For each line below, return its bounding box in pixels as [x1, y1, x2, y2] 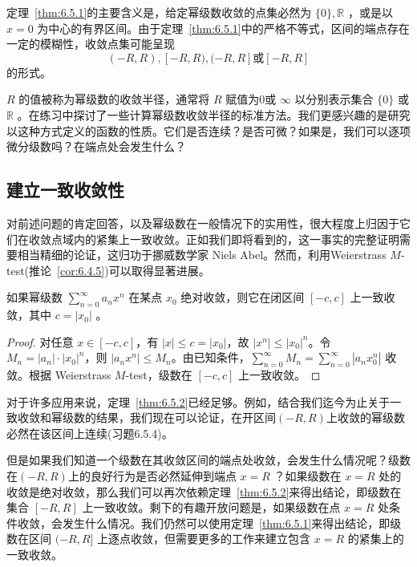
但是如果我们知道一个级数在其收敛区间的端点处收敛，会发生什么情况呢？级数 [6, 452, 411, 468]
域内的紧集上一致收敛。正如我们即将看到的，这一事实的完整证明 [62, 230, 399, 247]
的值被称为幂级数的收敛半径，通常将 [18, 91, 210, 107]
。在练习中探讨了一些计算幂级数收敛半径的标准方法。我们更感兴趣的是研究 [17, 106, 411, 123]
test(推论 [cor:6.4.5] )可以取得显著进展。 [6, 261, 210, 278]
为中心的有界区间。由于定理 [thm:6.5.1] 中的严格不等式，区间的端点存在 [37, 19, 410, 36]
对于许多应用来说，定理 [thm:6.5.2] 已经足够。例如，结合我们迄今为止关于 [6, 393, 391, 410]
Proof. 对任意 [6, 333, 74, 350]
